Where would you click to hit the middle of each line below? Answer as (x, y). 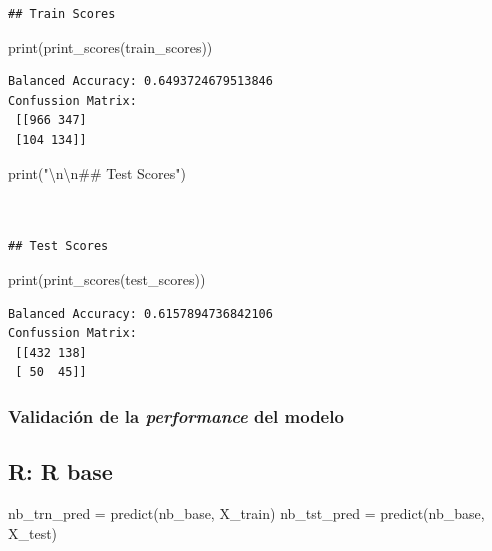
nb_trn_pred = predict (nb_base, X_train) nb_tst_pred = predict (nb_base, (246, 512)
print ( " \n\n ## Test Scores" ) (97, 172)
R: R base (60, 471)
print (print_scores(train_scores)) (110, 46)
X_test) (33, 532)
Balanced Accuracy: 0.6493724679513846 (140, 81)
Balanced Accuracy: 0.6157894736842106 (140, 313)
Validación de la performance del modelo (176, 415)
